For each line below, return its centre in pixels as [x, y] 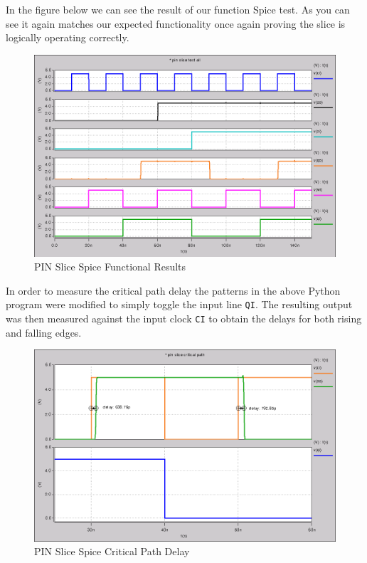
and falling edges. [44, 332]
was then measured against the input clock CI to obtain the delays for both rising [184, 318]
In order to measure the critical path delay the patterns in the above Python [173, 290]
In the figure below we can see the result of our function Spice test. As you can [178, 9]
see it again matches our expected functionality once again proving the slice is [176, 23]
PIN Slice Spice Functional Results [110, 267]
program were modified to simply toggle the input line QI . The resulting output [179, 304]
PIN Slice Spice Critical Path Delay [112, 551]
